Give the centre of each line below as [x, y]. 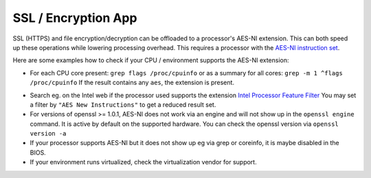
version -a [48, 134]
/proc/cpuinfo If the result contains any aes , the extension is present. [132, 83]
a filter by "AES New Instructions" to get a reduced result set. [123, 104]
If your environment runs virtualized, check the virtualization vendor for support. [143, 162]
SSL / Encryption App [75, 18]
